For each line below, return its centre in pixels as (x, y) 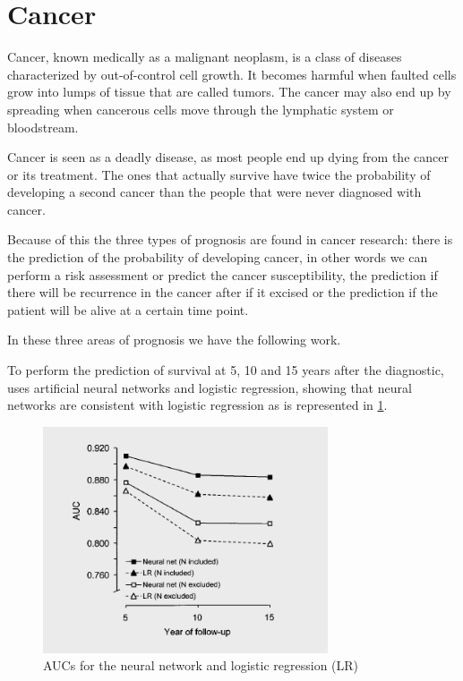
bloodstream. (43, 127)
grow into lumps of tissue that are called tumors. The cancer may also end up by (229, 92)
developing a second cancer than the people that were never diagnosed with (214, 192)
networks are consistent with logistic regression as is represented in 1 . (197, 405)
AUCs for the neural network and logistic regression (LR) (201, 665)
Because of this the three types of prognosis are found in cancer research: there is (230, 239)
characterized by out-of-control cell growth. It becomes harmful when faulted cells (232, 74)
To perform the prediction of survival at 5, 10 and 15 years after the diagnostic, (226, 370)
